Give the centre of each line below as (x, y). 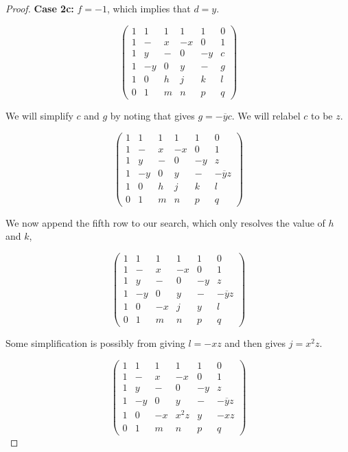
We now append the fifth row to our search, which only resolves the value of (165, 222)
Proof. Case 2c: (40, 8)
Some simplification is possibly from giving (95, 343)
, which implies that (149, 8)
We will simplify (39, 115)
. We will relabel (266, 115)
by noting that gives (152, 115)
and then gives (255, 343)
